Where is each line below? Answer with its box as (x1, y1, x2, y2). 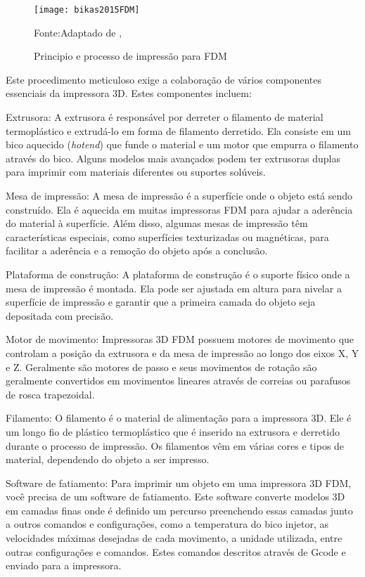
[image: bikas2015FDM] (34, 5, 140, 15)
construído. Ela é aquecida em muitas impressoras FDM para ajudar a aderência (6, 202, 353, 216)
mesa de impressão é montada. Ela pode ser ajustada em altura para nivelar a (6, 280, 342, 295)
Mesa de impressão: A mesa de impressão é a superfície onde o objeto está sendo (6, 188, 353, 202)
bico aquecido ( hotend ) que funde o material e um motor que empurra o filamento (6, 137, 359, 152)
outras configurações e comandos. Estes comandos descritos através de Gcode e (6, 544, 346, 559)
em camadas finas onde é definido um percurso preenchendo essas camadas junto (6, 503, 353, 517)
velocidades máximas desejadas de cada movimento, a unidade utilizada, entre (6, 531, 342, 545)
